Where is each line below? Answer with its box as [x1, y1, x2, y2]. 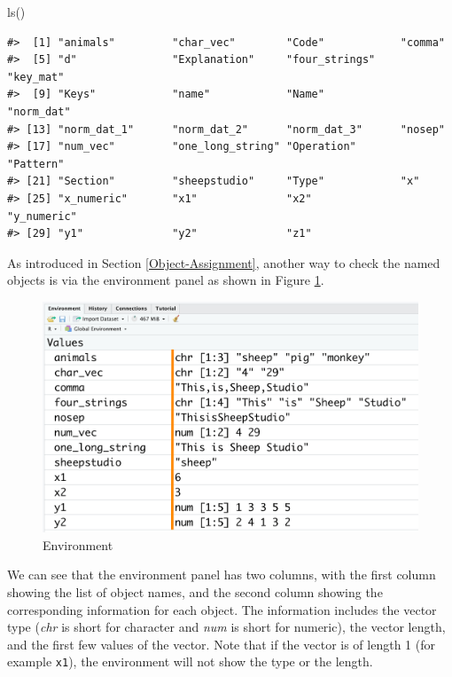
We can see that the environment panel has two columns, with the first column [7, 565, 436, 584]
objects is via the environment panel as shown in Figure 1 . [7, 271, 324, 289]
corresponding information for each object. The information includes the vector [7, 600, 437, 618]
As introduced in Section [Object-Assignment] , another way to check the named [7, 253, 440, 272]
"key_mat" [7, 70, 65, 83]
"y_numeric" [7, 209, 77, 223]
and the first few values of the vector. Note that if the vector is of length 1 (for [7, 634, 435, 653]
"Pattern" [7, 157, 65, 170]
